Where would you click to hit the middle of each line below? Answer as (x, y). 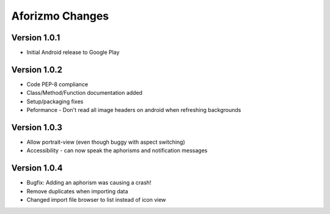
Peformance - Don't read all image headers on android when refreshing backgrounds (134, 110)
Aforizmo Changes (60, 16)
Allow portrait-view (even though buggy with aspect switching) (106, 142)
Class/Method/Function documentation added (85, 93)
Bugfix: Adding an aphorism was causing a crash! (89, 183)
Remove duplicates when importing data (77, 191)
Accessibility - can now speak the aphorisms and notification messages (117, 150)
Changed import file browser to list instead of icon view (96, 200)
